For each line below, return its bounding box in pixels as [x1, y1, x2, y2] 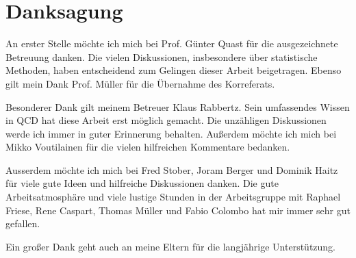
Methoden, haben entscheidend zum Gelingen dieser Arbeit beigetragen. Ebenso [5, 63, 342, 77]
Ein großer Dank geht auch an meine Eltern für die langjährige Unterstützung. [5, 239, 336, 253]
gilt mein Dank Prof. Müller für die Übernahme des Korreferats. [5, 76, 275, 90]
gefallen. [5, 216, 40, 231]
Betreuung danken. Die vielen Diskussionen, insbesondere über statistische [5, 49, 318, 64]
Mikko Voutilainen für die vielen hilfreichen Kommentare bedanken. [5, 140, 290, 154]
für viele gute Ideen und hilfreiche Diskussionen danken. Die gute [5, 176, 279, 190]
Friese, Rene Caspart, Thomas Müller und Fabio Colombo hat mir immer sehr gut [5, 203, 351, 217]
